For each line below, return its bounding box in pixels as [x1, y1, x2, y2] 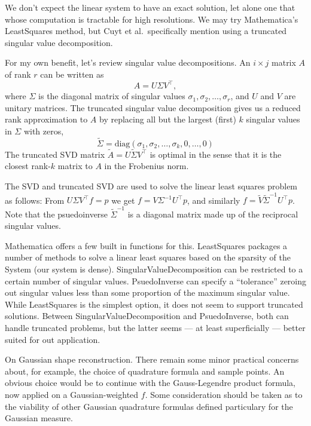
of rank [5, 68, 31, 80]
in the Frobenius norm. [104, 160, 189, 172]
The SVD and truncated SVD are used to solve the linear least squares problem [5, 180, 298, 192]
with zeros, [23, 124, 64, 137]
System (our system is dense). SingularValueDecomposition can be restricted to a [5, 263, 303, 275]
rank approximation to [5, 113, 88, 125]
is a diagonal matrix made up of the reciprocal [127, 207, 298, 220]
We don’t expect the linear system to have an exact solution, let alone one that [5, 1, 295, 13]
